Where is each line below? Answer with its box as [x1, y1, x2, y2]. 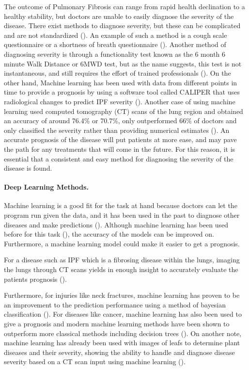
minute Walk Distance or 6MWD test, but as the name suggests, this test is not [4, 58, 242, 68]
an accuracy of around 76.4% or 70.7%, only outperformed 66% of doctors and [4, 115, 237, 126]
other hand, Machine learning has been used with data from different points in [4, 77, 237, 87]
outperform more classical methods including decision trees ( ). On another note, [4, 328, 242, 338]
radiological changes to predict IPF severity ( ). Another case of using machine [4, 96, 235, 106]
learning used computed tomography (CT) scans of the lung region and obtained [4, 106, 243, 116]
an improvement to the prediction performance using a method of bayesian [4, 299, 226, 309]
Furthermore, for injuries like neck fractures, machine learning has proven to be [4, 290, 240, 300]
